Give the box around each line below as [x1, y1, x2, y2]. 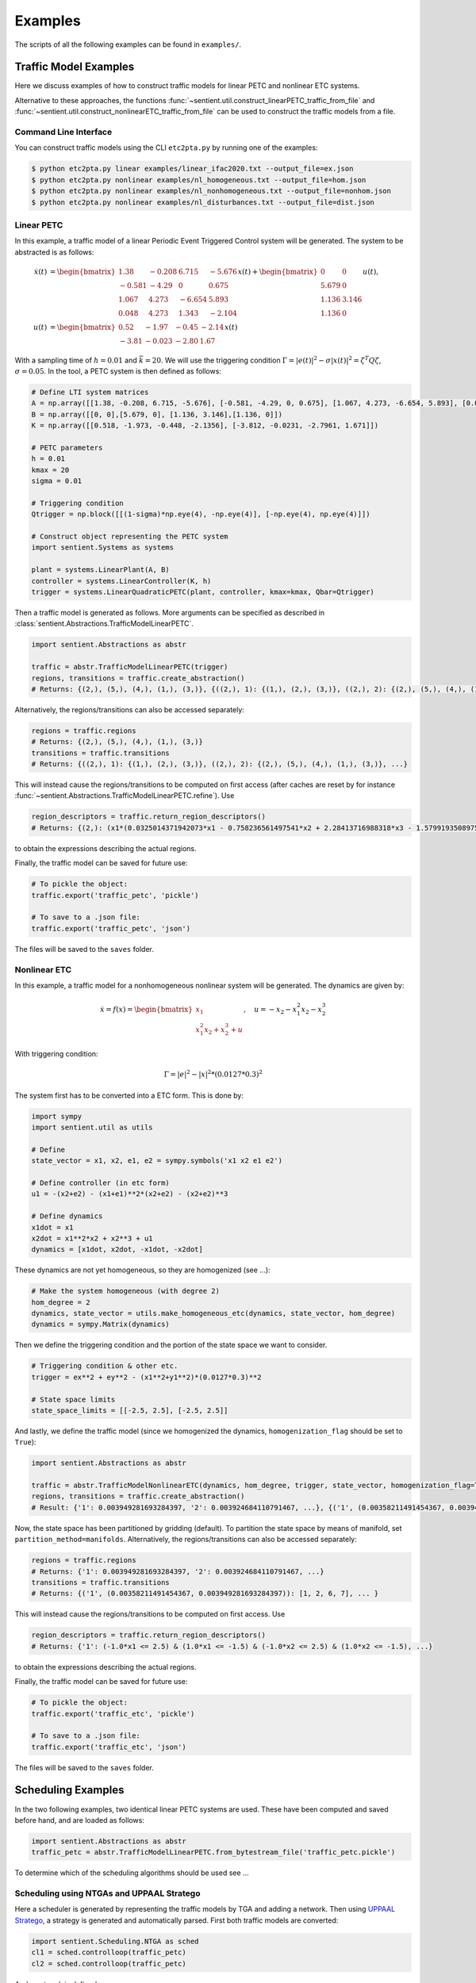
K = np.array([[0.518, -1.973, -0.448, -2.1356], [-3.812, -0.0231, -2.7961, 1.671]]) [31, 421, 379, 430]
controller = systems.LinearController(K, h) [31, 576, 212, 585]
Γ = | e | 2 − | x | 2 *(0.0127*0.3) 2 [163, 1068, 263, 1079]
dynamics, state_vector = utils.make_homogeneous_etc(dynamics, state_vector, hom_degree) [31, 1309, 396, 1318]
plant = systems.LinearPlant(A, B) [31, 566, 170, 574]
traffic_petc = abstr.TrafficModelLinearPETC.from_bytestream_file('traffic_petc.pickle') [31, 1848, 396, 1857]
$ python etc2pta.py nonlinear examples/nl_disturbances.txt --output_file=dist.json [31, 198, 374, 206]
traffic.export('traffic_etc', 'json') [31, 1742, 186, 1751]
